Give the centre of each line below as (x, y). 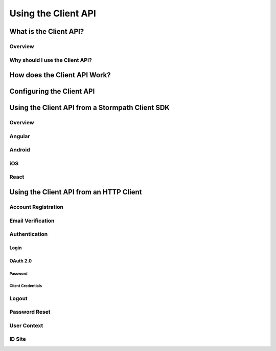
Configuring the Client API (52, 91)
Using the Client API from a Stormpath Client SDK (89, 108)
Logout (18, 298)
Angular (20, 136)
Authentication (29, 234)
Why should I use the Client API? (51, 60)
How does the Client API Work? (60, 75)
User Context (26, 325)
